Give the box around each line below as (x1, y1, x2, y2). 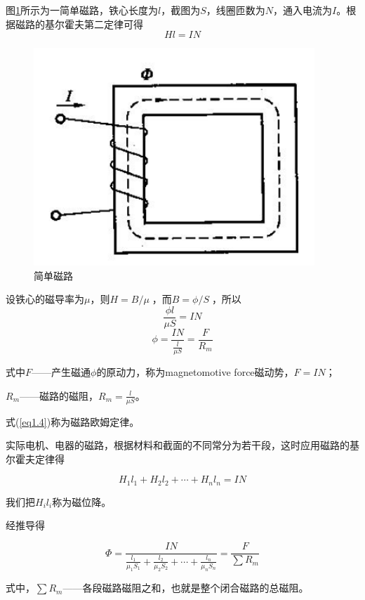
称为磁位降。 (52, 494, 112, 509)
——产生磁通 (32, 365, 91, 379)
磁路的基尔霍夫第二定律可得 (15, 16, 143, 31)
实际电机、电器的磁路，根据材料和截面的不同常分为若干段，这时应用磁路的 (6, 438, 350, 452)
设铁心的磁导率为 (6, 292, 84, 306)
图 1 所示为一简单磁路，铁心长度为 (6, 3, 158, 17)
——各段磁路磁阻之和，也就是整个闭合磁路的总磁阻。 (62, 580, 309, 595)
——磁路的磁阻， (20, 388, 99, 403)
